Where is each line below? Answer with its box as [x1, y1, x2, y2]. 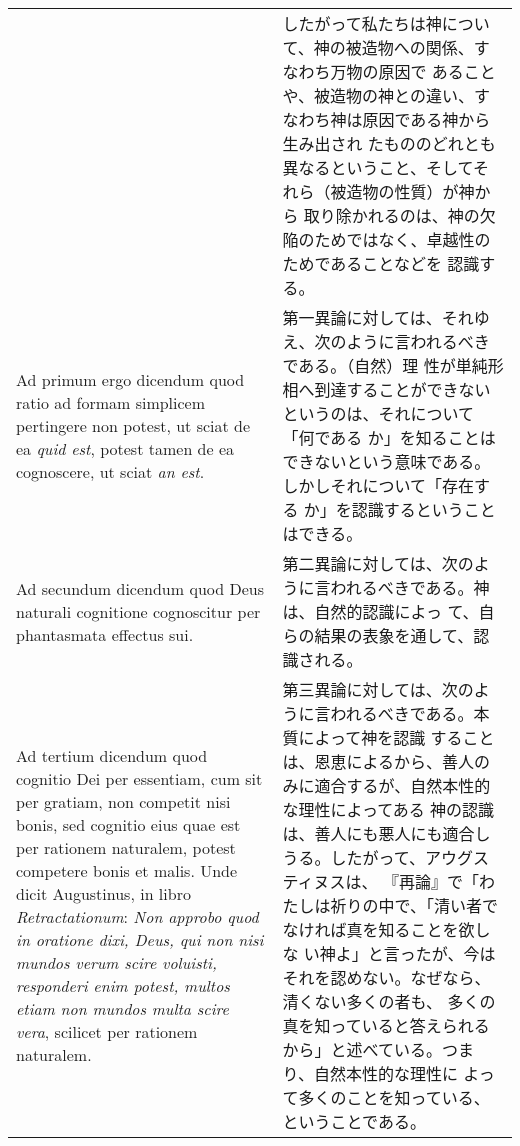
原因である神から [362, 108, 491, 131]
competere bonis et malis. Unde [16, 859, 238, 882]
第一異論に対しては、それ [282, 306, 474, 329]
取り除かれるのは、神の [303, 204, 480, 227]
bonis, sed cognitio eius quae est [16, 813, 241, 836]
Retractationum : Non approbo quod [16, 905, 259, 928]
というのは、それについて [282, 402, 475, 425]
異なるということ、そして [282, 156, 473, 179]
